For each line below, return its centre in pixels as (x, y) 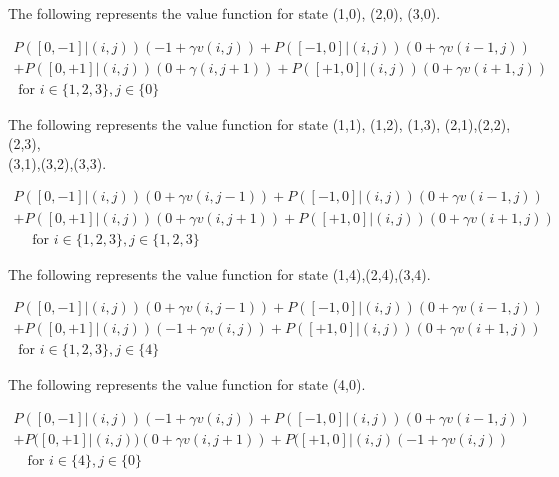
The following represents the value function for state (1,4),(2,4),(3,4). (219, 273)
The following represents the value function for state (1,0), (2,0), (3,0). (224, 13)
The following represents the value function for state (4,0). (187, 384)
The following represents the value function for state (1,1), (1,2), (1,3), (224, 123)
